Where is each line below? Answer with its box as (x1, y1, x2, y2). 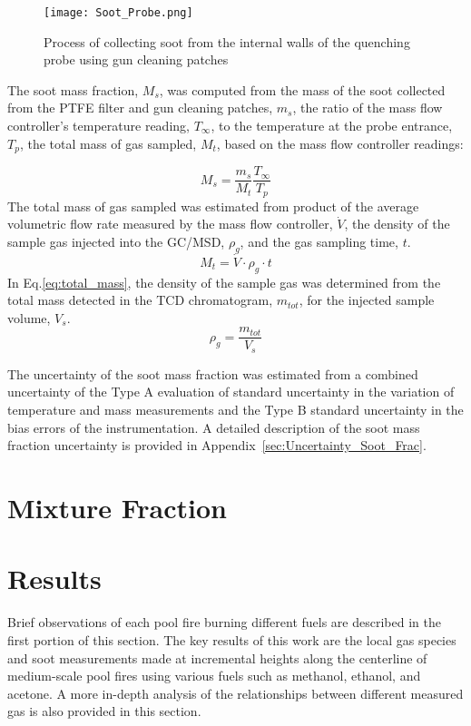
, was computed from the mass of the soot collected (159, 80, 446, 99)
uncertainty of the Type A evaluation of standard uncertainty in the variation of (7, 382, 455, 401)
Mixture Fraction (7, 489, 227, 526)
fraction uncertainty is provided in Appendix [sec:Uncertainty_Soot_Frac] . (7, 436, 427, 455)
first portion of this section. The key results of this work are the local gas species (7, 630, 456, 649)
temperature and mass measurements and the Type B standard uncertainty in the (7, 400, 464, 419)
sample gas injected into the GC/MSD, (7, 231, 225, 250)
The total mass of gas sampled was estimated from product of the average (7, 196, 419, 215)
